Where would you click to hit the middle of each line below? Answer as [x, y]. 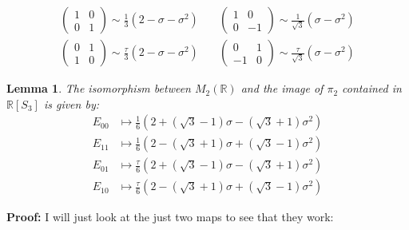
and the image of [282, 88]
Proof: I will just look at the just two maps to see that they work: [170, 217]
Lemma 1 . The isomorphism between [99, 88]
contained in [372, 88]
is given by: [71, 103]
